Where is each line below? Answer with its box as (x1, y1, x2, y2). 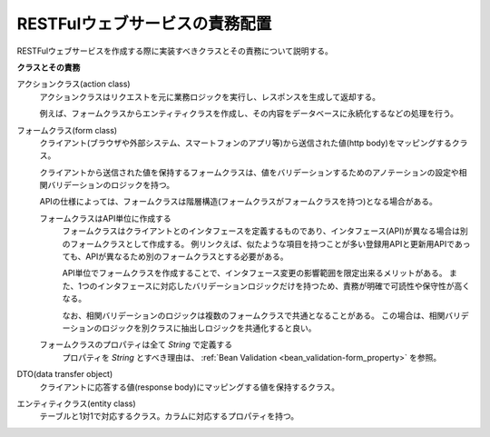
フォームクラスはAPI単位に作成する (39, 213, 171, 223)
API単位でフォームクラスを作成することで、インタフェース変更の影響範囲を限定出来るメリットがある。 (62, 268, 447, 279)
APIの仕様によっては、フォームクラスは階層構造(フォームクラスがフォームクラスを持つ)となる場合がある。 (39, 196, 437, 207)
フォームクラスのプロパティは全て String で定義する (39, 339, 233, 350)
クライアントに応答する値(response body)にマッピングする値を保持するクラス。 (39, 382, 340, 392)
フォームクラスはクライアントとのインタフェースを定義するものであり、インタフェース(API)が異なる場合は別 (62, 225, 469, 236)
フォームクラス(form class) (16, 124, 118, 135)
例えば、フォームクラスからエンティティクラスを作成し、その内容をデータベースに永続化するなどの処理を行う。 (39, 108, 458, 119)
